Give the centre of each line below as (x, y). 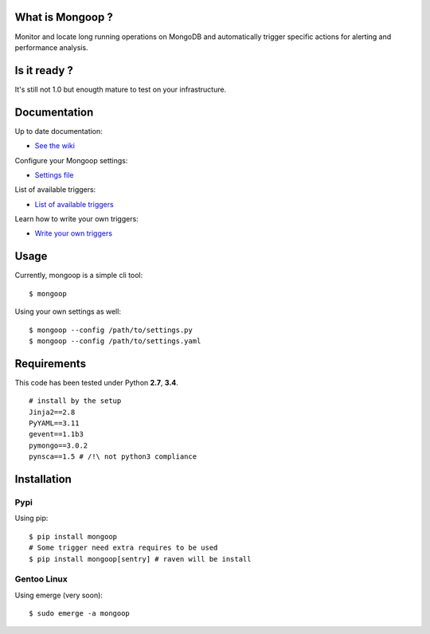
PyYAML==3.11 (54, 423)
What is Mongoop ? (64, 17)
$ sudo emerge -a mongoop (80, 614)
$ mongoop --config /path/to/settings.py (111, 330)
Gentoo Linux (41, 579)
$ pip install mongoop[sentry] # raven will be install (140, 559)
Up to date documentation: (59, 131)
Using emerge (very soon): (59, 595)
